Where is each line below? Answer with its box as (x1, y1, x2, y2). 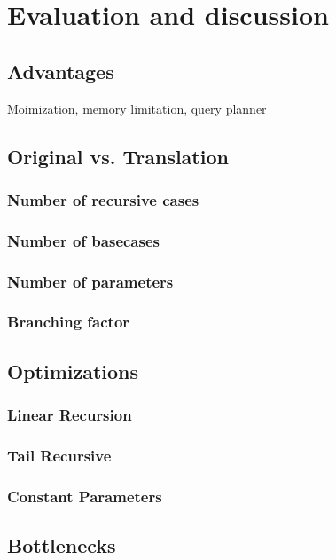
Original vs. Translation (7, 142, 229, 170)
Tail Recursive (7, 444, 112, 466)
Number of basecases (7, 229, 160, 251)
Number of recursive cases (7, 188, 199, 210)
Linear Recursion (7, 404, 132, 426)
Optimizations (7, 357, 139, 384)
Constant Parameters (7, 485, 162, 507)
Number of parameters (7, 270, 174, 292)
